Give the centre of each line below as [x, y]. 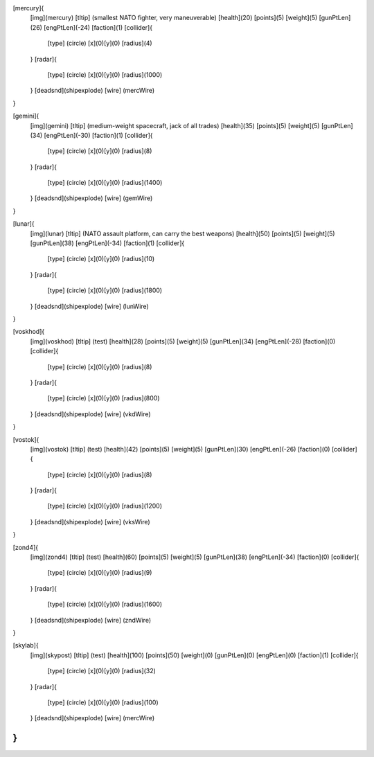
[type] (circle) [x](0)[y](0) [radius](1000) [105, 74]
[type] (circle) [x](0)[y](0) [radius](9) [100, 573]
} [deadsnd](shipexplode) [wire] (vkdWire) [91, 414]
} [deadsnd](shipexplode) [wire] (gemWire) [91, 198]
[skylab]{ [26, 645]
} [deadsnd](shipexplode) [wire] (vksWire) [90, 522]
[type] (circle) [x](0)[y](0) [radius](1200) [105, 506]
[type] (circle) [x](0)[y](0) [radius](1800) [105, 290]
